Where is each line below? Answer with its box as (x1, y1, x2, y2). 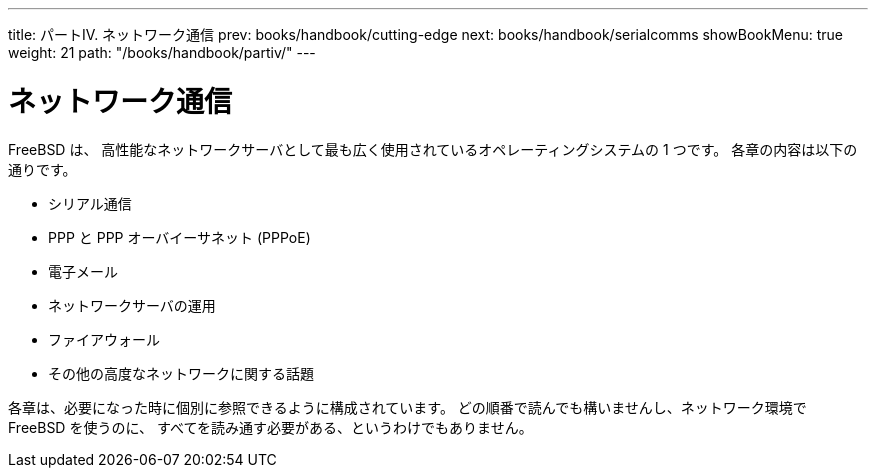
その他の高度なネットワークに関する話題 (48, 364, 314, 382)
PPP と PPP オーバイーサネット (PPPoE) (48, 228, 311, 246)
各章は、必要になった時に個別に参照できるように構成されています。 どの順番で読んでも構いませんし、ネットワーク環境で (8, 398, 807, 416)
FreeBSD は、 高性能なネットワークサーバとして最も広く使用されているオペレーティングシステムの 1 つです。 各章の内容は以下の (8, 140, 858, 158)
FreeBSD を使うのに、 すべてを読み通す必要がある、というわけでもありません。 (8, 418, 533, 436)
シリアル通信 (48, 194, 132, 212)
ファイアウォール (48, 330, 160, 348)
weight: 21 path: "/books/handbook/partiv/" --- (8, 44, 316, 61)
